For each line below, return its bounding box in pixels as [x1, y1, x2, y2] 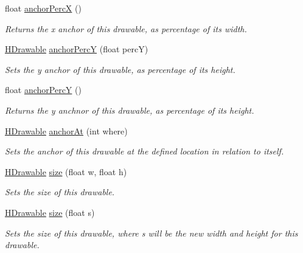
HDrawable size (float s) [5, 206, 95, 218]
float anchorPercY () [5, 83, 82, 96]
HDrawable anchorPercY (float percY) [5, 43, 148, 55]
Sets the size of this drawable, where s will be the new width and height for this [5, 226, 298, 239]
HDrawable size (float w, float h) [5, 165, 127, 178]
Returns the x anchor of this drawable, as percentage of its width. [5, 22, 247, 35]
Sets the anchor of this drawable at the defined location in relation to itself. [5, 145, 284, 158]
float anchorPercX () [5, 2, 82, 14]
